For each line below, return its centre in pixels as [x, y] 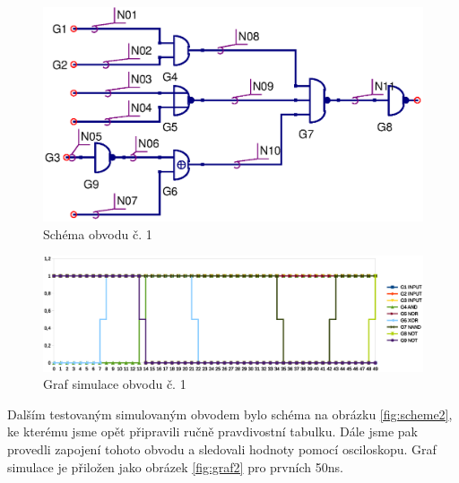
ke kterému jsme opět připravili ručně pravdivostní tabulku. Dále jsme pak [212, 431]
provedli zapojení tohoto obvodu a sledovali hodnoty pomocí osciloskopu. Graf [222, 449]
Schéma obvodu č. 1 [98, 233]
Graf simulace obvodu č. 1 [115, 384]
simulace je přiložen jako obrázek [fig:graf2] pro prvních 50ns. [175, 466]
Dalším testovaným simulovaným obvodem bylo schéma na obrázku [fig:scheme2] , [230, 414]
